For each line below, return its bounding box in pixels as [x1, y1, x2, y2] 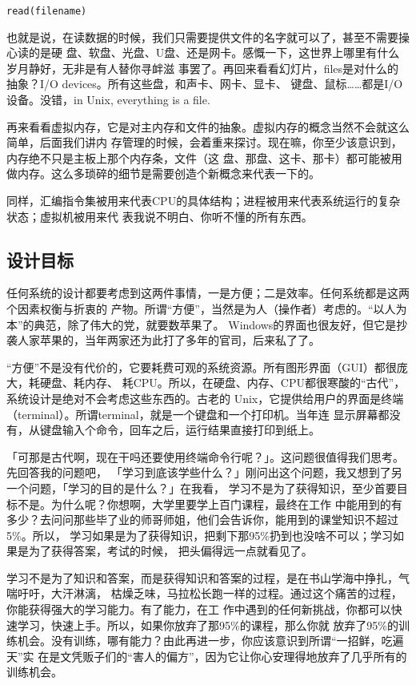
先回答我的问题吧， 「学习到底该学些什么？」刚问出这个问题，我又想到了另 [6, 464, 402, 481]
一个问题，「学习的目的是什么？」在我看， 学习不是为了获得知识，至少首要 [6, 479, 397, 496]
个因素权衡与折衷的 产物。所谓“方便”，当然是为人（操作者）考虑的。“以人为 [6, 300, 407, 316]
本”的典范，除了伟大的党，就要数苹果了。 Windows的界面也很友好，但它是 [6, 316, 397, 332]
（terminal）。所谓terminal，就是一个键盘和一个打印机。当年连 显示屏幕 [6, 405, 378, 422]
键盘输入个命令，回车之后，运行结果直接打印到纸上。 [39, 421, 320, 438]
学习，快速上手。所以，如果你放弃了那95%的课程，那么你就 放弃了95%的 [17, 616, 398, 633]
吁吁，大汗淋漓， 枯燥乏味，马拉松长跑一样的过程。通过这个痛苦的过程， [17, 585, 402, 602]
